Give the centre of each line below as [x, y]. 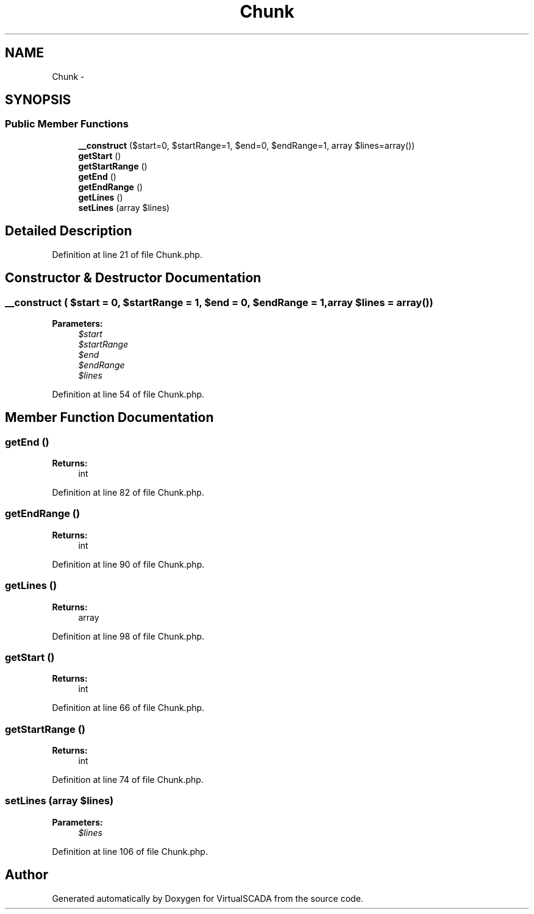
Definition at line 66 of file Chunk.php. [128, 708]
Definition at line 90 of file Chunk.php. [128, 564]
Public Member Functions [67, 124]
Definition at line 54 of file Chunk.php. [128, 394]
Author [27, 875]
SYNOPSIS [38, 100]
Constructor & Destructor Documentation [133, 278]
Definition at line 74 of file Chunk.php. [128, 780]
